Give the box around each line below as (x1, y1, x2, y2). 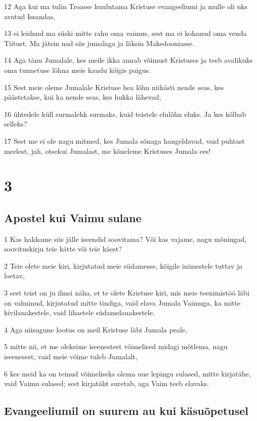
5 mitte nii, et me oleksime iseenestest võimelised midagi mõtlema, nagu (4, 341, 228, 352)
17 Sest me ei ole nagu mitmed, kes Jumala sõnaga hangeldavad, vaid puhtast (4, 135, 245, 146)
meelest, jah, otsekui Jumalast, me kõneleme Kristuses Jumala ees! (4, 145, 211, 156)
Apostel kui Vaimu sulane (4, 209, 142, 225)
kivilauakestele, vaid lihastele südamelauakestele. (4, 307, 155, 318)
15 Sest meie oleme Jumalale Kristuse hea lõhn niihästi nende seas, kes (4, 81, 224, 92)
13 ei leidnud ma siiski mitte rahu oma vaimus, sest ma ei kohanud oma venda (4, 28, 247, 38)
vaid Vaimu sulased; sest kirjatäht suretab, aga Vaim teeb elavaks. (4, 378, 209, 389)
